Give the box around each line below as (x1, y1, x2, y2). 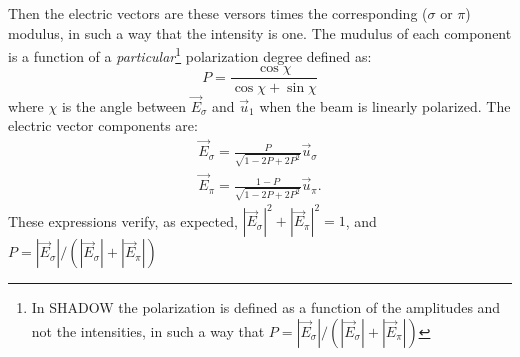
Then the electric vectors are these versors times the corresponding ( (8, 3, 428, 23)
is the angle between (61, 95, 187, 116)
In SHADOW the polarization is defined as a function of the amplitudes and (31, 297, 501, 318)
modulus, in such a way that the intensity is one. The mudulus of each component (8, 22, 512, 43)
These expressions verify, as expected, (8, 210, 238, 231)
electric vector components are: (8, 115, 198, 136)
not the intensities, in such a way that (31, 320, 265, 341)
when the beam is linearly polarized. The (259, 95, 511, 116)
